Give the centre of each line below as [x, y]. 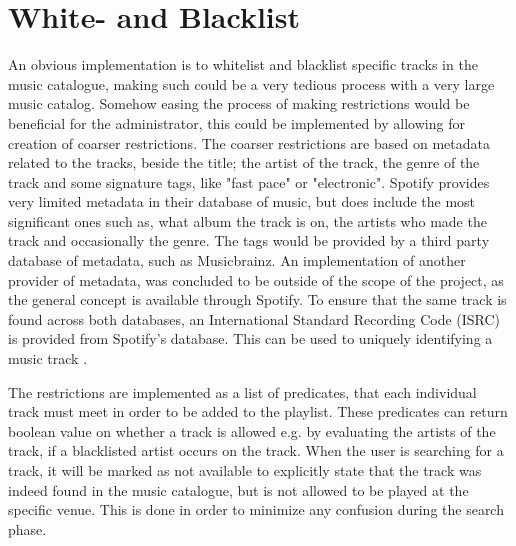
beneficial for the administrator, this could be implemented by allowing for [236, 122]
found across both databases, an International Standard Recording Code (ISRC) [254, 318]
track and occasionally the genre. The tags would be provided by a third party [249, 240]
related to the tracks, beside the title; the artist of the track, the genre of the [244, 162]
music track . [48, 358]
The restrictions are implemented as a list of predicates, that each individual [242, 391]
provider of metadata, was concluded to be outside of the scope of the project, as [256, 279]
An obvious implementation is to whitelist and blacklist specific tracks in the [243, 64]
